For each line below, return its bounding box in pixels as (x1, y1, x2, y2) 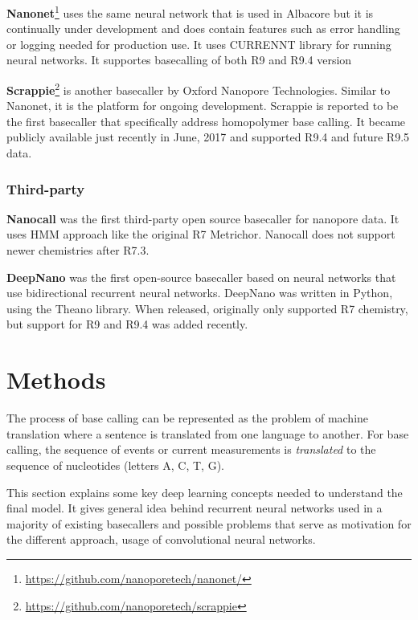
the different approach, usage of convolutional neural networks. (6, 531, 316, 548)
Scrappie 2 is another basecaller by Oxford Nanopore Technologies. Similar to (6, 80, 391, 98)
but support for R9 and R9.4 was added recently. (6, 316, 248, 332)
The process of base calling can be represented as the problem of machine (6, 410, 369, 426)
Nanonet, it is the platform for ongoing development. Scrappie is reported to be (6, 97, 399, 114)
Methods (6, 363, 106, 396)
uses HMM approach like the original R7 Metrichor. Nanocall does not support (6, 226, 395, 243)
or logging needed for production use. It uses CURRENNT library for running (6, 35, 391, 52)
